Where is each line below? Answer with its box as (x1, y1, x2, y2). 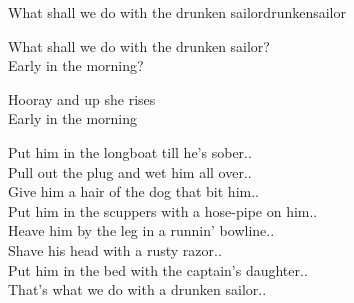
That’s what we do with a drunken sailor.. (8, 279, 267, 300)
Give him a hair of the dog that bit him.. (8, 181, 259, 202)
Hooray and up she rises (8, 88, 156, 109)
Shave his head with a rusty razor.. (8, 239, 222, 260)
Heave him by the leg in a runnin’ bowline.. (8, 220, 275, 241)
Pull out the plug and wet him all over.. (8, 161, 252, 182)
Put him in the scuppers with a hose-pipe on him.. (8, 200, 318, 221)
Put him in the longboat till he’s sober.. (8, 141, 252, 162)
